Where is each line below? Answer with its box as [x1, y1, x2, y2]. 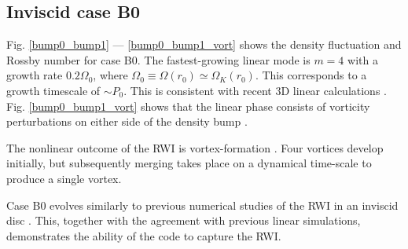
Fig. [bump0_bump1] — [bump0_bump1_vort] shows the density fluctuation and [6, 36, 402, 53]
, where [93, 67, 128, 83]
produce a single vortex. [6, 170, 122, 186]
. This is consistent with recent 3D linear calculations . [123, 82, 387, 98]
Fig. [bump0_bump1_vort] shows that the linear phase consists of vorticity [6, 97, 370, 114]
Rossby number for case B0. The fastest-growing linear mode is [6, 51, 311, 68]
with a [347, 51, 378, 68]
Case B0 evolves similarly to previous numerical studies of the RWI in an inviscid [6, 196, 399, 213]
